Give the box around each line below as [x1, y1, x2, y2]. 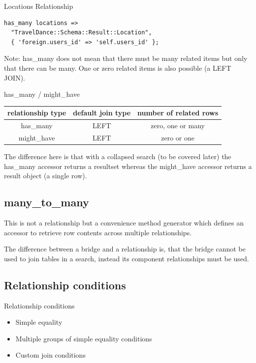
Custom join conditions [15, 350, 86, 360]
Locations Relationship [4, 1, 73, 11]
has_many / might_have [4, 89, 80, 99]
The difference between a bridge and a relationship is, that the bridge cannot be [4, 244, 246, 254]
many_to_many [4, 195, 89, 210]
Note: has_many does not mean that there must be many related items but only [4, 53, 248, 63]
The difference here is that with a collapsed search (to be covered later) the [4, 151, 231, 162]
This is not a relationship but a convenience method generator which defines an [4, 218, 244, 228]
